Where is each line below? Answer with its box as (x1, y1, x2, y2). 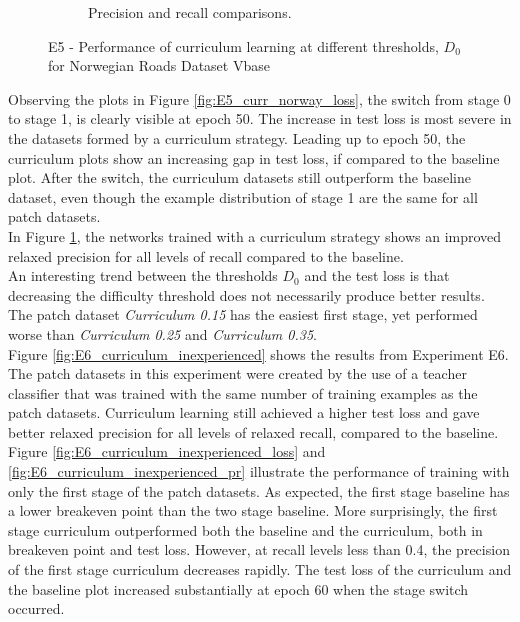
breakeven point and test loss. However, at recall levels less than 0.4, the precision (8, 539, 510, 560)
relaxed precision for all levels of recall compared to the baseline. (8, 245, 404, 266)
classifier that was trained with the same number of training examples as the (8, 382, 478, 403)
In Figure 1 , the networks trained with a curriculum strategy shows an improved (8, 225, 502, 246)
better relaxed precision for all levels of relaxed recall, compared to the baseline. (8, 421, 499, 442)
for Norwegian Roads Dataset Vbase (48, 55, 270, 76)
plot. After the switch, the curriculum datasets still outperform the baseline (8, 167, 471, 188)
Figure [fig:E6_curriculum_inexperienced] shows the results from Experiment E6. (8, 343, 509, 364)
